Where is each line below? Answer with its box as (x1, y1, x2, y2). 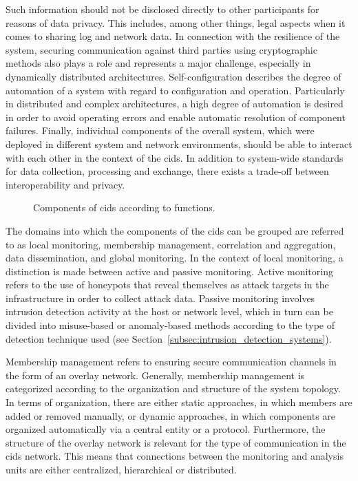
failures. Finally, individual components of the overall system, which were (6, 123, 315, 138)
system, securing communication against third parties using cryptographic (6, 42, 317, 56)
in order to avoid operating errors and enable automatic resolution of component (6, 109, 346, 124)
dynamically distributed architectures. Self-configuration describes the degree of (6, 69, 341, 83)
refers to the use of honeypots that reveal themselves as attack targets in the (6, 277, 329, 292)
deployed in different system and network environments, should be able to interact (6, 136, 352, 151)
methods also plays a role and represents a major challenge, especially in (6, 56, 311, 70)
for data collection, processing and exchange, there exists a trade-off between (6, 164, 329, 178)
